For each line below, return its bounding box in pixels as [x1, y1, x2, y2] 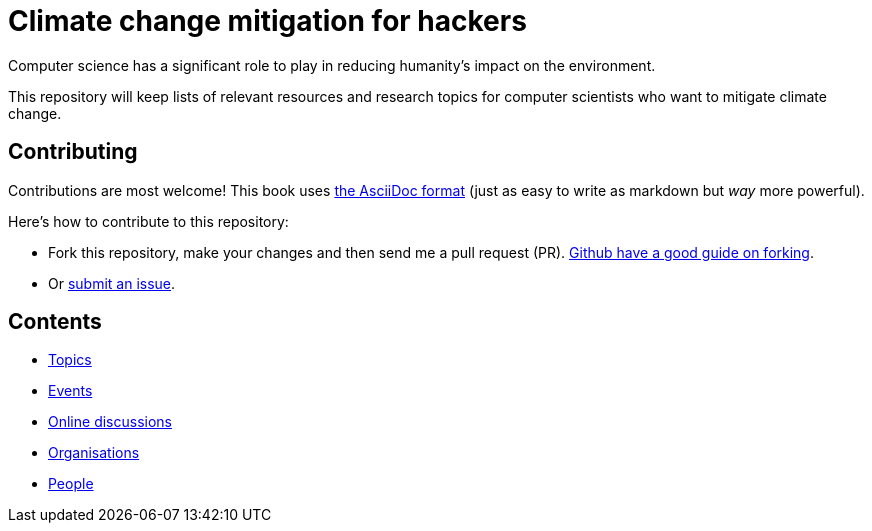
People [48, 475, 94, 493]
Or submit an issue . [48, 274, 176, 292]
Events [48, 382, 93, 400]
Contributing [8, 139, 138, 165]
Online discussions [48, 413, 172, 431]
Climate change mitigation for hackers [8, 4, 527, 38]
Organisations [48, 444, 140, 462]
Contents [8, 309, 102, 335]
